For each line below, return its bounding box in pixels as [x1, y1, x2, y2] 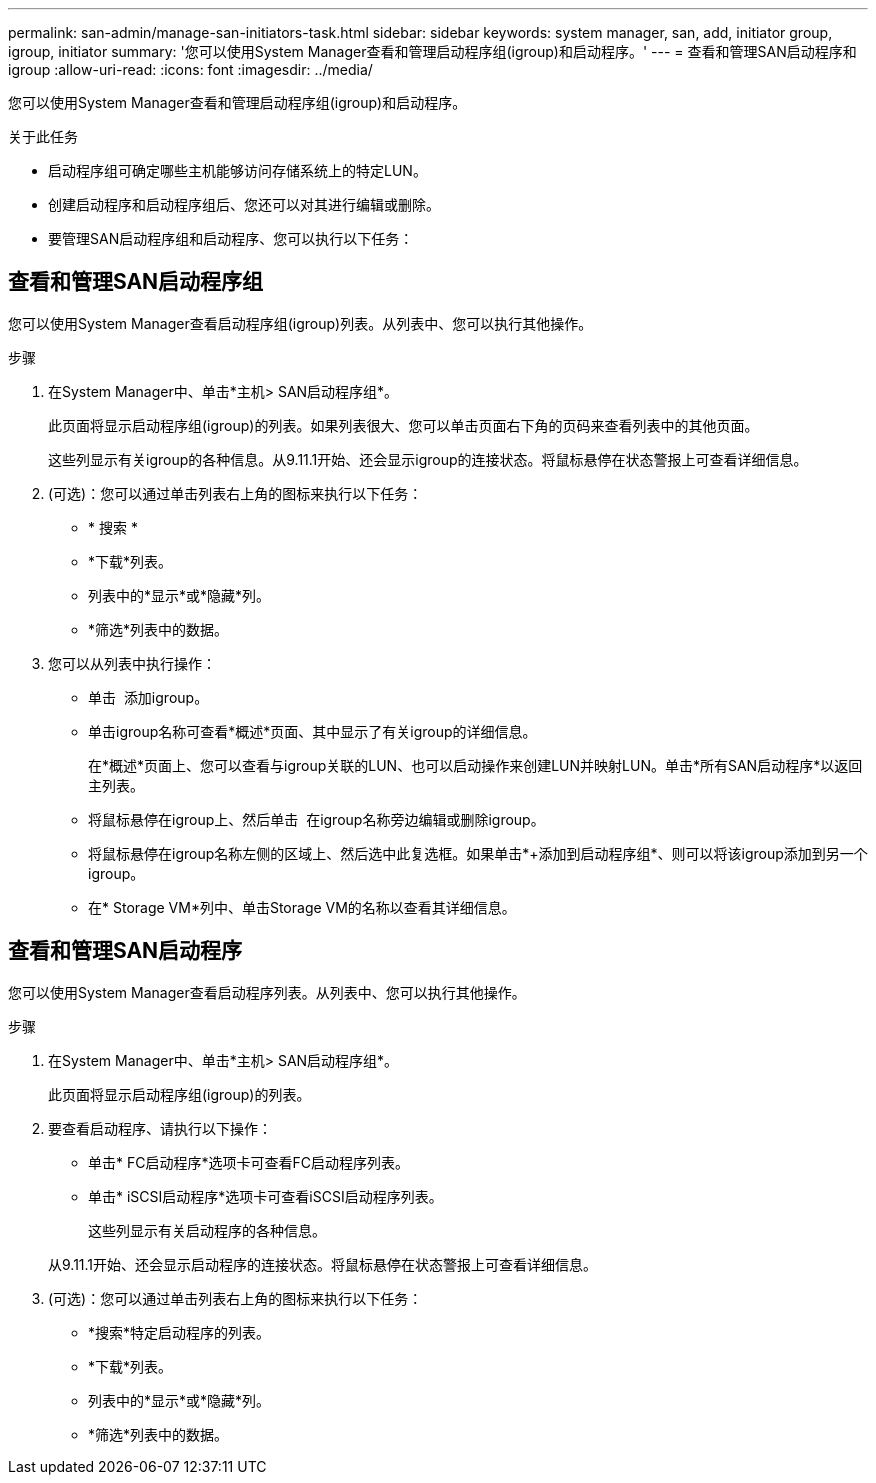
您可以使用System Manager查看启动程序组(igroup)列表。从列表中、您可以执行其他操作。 [8, 314, 593, 332]
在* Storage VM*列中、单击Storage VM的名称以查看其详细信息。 [88, 898, 516, 916]
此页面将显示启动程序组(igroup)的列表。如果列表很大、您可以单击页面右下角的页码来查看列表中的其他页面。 [48, 416, 759, 434]
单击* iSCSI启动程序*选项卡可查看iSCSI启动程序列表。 [88, 1187, 443, 1205]
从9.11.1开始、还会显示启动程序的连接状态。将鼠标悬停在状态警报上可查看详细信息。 [48, 1255, 598, 1273]
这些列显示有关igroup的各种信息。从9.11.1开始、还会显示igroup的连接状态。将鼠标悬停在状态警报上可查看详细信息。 [48, 450, 808, 468]
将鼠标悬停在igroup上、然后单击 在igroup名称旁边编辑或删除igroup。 [88, 810, 545, 828]
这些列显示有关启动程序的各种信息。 [88, 1221, 326, 1239]
